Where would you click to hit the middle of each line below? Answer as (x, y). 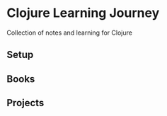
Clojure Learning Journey (83, 13)
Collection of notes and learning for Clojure (69, 33)
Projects (25, 103)
